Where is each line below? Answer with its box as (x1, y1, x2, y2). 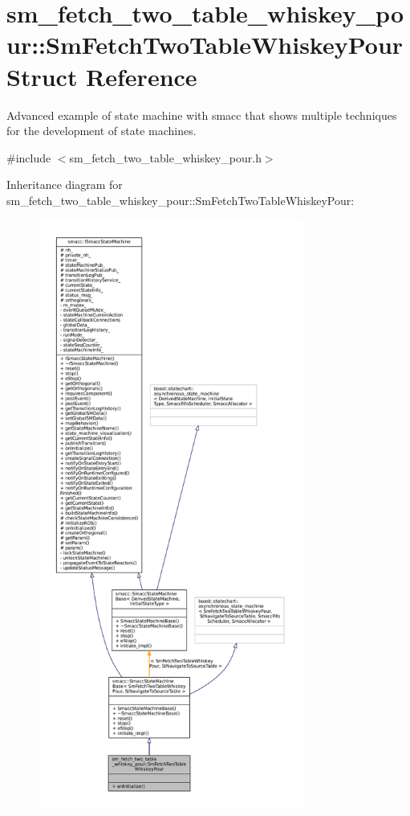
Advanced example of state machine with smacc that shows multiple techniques (6, 106, 397, 123)
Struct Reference (6, 59, 197, 92)
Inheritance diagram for (6, 176, 123, 193)
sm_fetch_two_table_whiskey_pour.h (69, 149, 262, 166)
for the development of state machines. (6, 122, 197, 139)
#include (6, 149, 51, 166)
